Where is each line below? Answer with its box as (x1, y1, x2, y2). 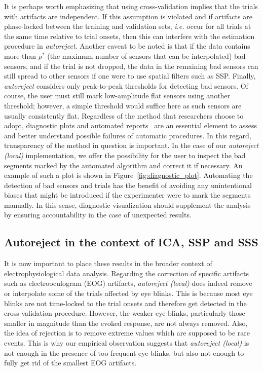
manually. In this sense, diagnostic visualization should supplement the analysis (4, 199, 251, 210)
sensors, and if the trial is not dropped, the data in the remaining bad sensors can (4, 60, 258, 71)
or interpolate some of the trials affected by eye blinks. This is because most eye (4, 288, 253, 299)
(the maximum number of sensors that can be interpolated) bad (47, 50, 246, 61)
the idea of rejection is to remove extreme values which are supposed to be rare (4, 327, 250, 338)
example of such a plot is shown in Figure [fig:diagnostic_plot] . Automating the (4, 170, 253, 180)
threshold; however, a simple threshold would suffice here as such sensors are (4, 100, 242, 110)
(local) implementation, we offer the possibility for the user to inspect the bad (4, 150, 246, 160)
